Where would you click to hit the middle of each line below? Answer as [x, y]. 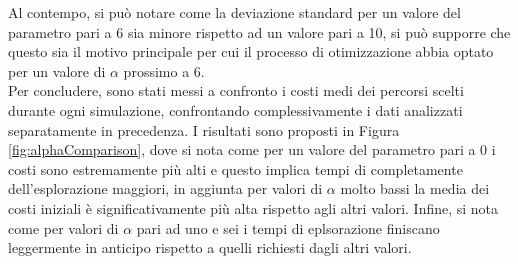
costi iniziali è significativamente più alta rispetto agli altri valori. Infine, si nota [253, 207]
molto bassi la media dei [415, 188]
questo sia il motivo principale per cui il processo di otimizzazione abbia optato [251, 51]
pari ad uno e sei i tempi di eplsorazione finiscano [288, 227]
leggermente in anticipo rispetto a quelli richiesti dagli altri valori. [210, 247]
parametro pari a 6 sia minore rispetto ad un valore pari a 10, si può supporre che [259, 31]
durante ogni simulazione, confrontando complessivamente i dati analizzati [235, 109]
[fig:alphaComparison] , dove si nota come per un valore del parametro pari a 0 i [252, 149]
